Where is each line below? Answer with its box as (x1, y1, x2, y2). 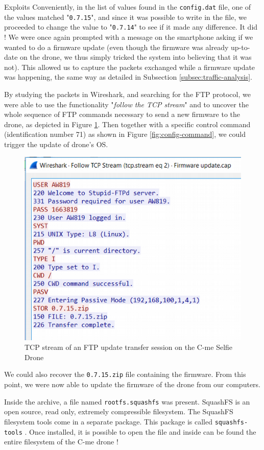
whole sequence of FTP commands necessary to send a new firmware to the (4, 109, 241, 120)
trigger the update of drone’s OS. (4, 138, 108, 149)
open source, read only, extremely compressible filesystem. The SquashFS (4, 406, 233, 417)
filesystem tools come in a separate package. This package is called (4, 416, 212, 427)
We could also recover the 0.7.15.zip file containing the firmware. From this (4, 369, 246, 380)
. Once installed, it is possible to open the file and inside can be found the (25, 426, 256, 437)
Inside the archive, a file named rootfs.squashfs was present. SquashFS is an (4, 396, 250, 407)
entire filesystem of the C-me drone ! (4, 436, 118, 447)
